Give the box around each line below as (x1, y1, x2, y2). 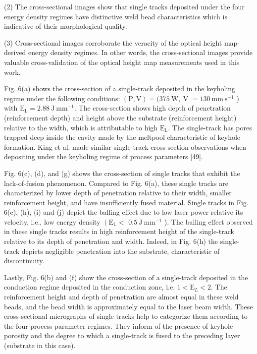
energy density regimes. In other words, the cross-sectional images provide (28, 47, 253, 58)
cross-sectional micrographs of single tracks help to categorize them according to (4, 311, 248, 321)
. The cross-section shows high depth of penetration (74, 103, 231, 113)
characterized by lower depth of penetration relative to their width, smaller (4, 187, 232, 198)
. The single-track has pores (168, 122, 252, 132)
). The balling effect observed (164, 216, 253, 227)
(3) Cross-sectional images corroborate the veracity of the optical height (4, 37, 222, 48)
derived (4, 47, 26, 58)
